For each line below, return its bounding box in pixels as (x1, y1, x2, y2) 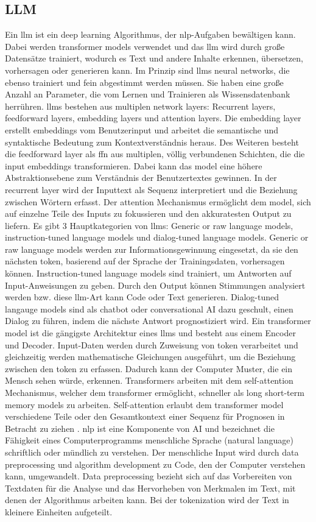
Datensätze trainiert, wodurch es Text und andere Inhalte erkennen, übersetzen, (5, 52, 303, 65)
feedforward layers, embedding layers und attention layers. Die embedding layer (5, 111, 301, 124)
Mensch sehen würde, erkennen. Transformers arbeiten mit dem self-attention (5, 374, 293, 387)
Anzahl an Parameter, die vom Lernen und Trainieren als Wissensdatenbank (5, 88, 290, 101)
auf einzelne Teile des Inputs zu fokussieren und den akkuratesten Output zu (5, 207, 292, 220)
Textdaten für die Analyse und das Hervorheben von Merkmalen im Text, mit (5, 481, 296, 494)
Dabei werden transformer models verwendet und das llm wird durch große (5, 40, 285, 52)
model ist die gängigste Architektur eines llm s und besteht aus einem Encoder (5, 326, 296, 339)
